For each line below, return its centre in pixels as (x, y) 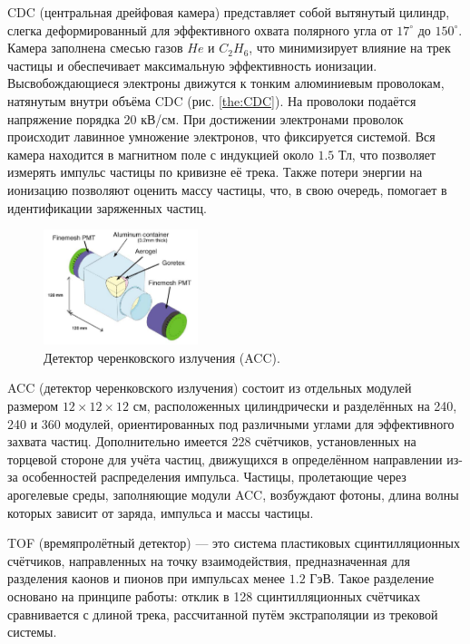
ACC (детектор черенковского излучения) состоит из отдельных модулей (210, 388)
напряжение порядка (64, 118)
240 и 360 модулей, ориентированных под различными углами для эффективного (231, 423)
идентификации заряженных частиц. (107, 207)
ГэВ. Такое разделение (372, 578)
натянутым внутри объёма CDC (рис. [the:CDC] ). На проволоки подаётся (212, 100)
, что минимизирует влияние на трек (350, 48)
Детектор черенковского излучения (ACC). (162, 357)
